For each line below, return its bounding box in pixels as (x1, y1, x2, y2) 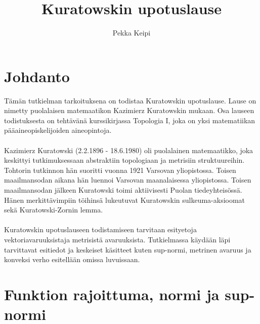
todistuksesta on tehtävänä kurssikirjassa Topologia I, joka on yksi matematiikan (4, 115, 255, 125)
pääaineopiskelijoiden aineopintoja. (4, 125, 112, 135)
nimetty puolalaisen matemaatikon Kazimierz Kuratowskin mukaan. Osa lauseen (4, 105, 254, 116)
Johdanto (4, 65, 70, 86)
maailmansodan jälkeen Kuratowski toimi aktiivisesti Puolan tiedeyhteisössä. (4, 185, 242, 195)
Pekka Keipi (112, 27, 151, 38)
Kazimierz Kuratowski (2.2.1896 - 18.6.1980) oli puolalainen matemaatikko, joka (4, 145, 253, 155)
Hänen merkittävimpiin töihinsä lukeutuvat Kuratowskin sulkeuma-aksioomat (4, 194, 245, 205)
